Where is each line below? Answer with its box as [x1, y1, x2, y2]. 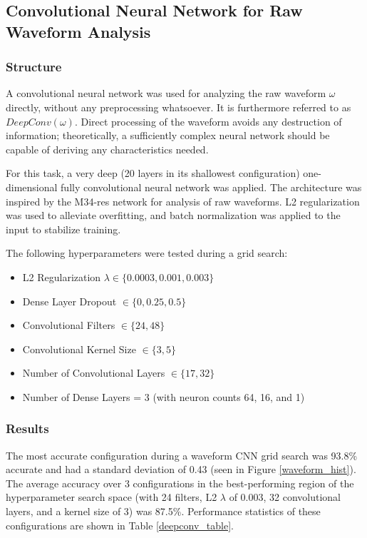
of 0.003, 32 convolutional [229, 489, 341, 504]
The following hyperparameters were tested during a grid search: [6, 245, 288, 260]
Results [6, 420, 49, 437]
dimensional [6, 179, 58, 194]
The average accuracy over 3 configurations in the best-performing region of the [6, 475, 354, 490]
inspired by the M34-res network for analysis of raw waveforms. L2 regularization [6, 193, 360, 208]
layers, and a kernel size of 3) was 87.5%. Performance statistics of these [6, 504, 321, 519]
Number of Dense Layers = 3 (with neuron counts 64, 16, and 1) [22, 389, 305, 404]
